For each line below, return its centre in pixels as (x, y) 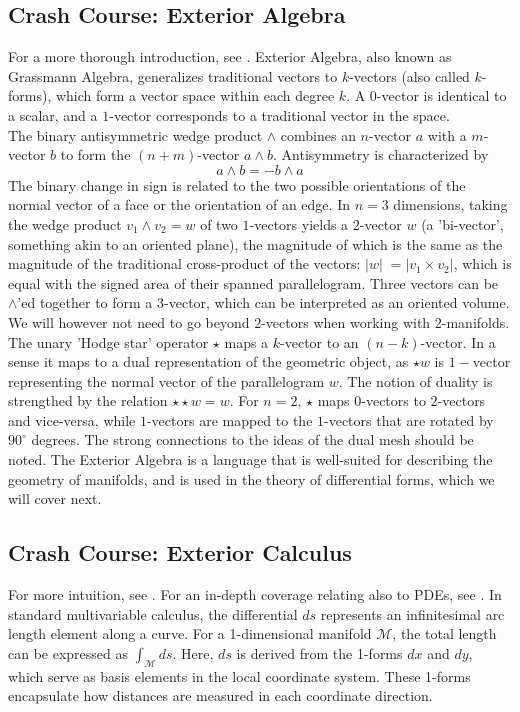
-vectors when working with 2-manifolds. (385, 321)
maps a (246, 341)
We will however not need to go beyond (129, 321)
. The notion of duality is (415, 380)
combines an (318, 134)
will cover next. (55, 498)
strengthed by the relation (88, 400)
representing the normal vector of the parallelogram (166, 380)
